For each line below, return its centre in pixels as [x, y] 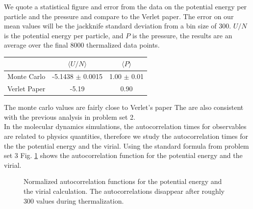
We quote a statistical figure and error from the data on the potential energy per [126, 6]
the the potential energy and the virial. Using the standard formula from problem [126, 145]
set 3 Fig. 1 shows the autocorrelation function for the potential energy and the [123, 155]
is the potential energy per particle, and [64, 35]
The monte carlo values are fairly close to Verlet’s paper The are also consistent [124, 107]
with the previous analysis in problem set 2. [70, 117]
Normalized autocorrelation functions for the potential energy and [123, 181]
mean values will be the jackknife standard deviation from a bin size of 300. [118, 26]
